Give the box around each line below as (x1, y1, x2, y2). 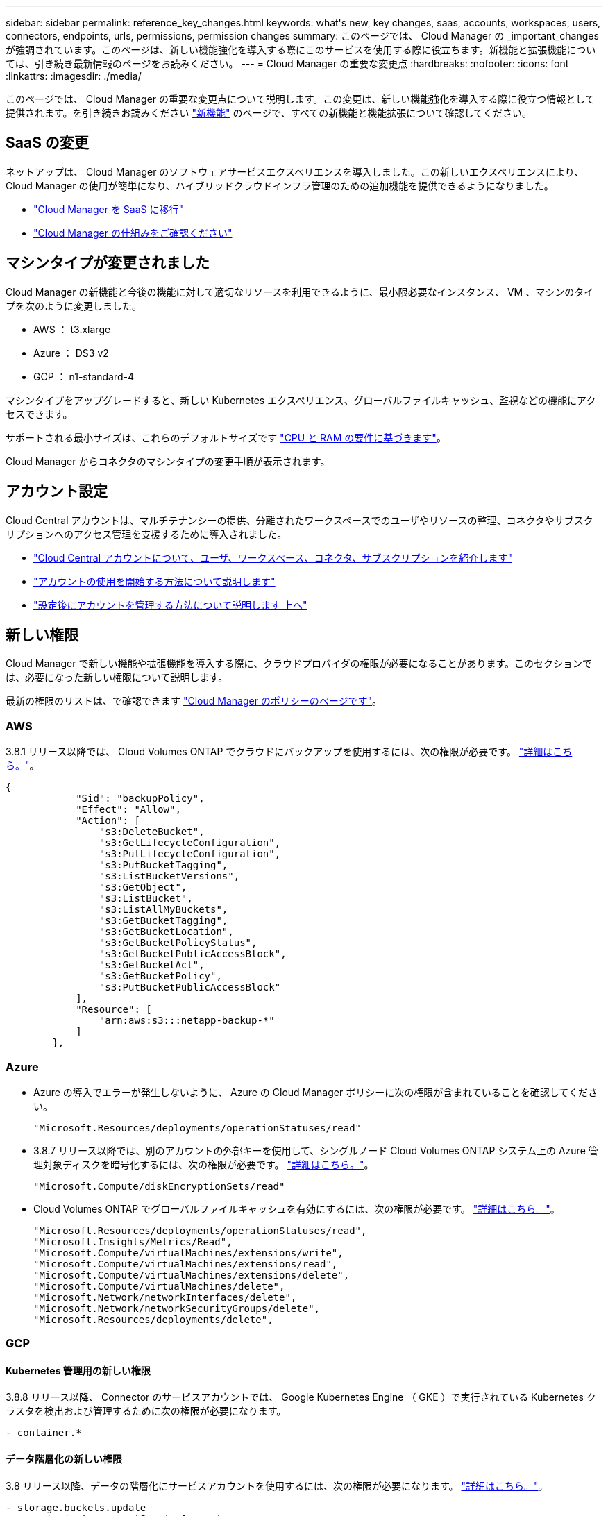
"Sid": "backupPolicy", (76, 793, 205, 805)
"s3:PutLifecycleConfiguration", (99, 848, 281, 860)
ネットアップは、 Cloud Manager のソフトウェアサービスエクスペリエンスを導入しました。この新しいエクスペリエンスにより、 (6, 165, 584, 178)
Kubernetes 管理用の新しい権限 (6, 1364, 151, 1376)
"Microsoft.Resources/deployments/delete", (33, 1313, 273, 1325)
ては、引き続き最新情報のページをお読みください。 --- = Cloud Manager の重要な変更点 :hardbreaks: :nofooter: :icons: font (6, 58, 569, 69)
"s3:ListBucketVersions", (99, 870, 240, 882)
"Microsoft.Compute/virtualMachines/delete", (33, 1280, 285, 1292)
